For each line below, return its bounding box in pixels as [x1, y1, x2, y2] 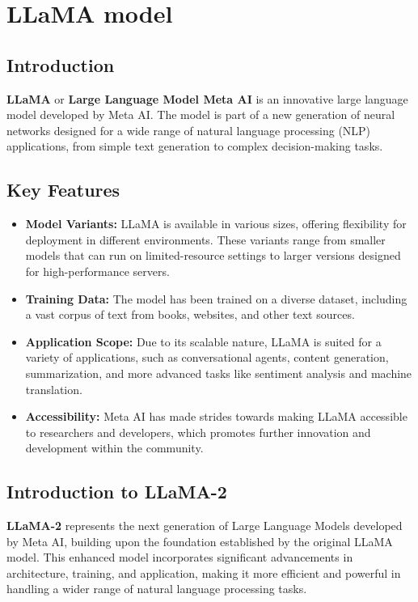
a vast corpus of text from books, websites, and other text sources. [25, 306, 355, 323]
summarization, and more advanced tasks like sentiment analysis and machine [25, 364, 412, 381]
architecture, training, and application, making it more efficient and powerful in [6, 564, 401, 581]
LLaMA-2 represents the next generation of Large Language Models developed [6, 517, 403, 534]
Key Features [6, 177, 120, 202]
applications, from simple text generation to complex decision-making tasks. [6, 138, 383, 155]
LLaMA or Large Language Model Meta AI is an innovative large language [6, 90, 408, 107]
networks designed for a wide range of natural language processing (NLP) [6, 121, 371, 138]
